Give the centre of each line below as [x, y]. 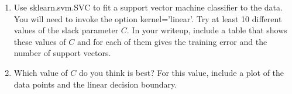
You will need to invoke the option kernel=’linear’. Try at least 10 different [148, 18]
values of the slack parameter [66, 30]
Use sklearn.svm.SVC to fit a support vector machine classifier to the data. [148, 7]
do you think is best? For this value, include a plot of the [181, 72]
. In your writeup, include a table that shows [207, 30]
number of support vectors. [62, 53]
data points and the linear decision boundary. [95, 84]
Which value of [41, 72]
